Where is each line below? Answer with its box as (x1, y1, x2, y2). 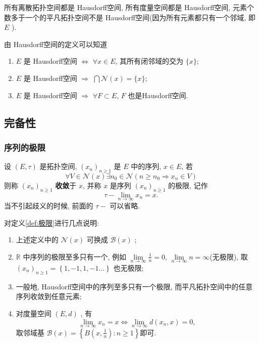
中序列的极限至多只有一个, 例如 (23, 251, 126, 262)
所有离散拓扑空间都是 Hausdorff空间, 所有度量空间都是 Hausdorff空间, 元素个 (4, 2, 254, 12)
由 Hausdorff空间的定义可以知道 (4, 38, 107, 49)
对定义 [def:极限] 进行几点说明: (4, 217, 99, 228)
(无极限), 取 (210, 251, 248, 262)
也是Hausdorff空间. (128, 90, 188, 100)
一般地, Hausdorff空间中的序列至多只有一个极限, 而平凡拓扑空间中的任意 (16, 281, 253, 291)
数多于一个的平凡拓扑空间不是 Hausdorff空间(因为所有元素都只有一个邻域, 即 (4, 12, 255, 22)
